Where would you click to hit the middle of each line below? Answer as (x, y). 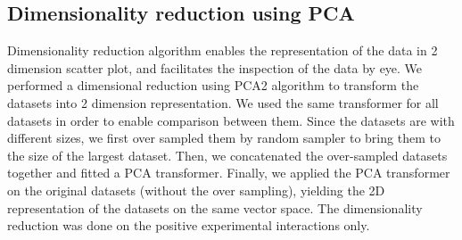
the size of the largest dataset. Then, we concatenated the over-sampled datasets (227, 155)
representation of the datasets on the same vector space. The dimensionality (215, 207)
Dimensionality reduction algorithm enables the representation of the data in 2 (223, 50)
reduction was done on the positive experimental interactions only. (189, 225)
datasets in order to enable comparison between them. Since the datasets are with (231, 120)
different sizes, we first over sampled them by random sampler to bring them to (224, 138)
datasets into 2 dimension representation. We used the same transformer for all (223, 102)
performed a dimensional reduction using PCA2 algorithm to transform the (213, 85)
